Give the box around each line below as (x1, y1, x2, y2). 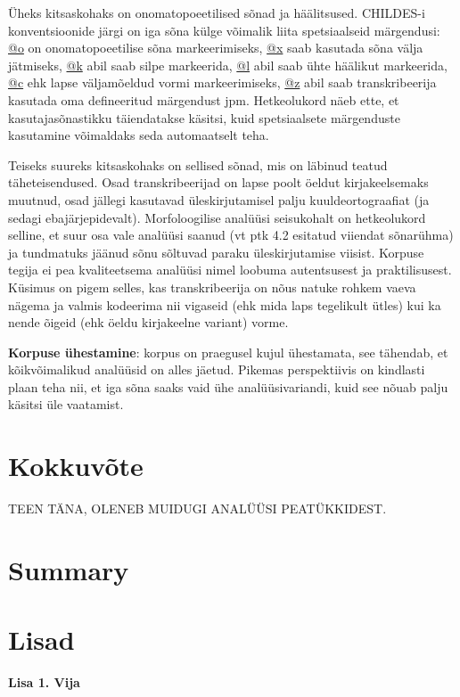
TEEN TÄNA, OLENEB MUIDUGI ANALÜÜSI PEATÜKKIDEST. (8, 499, 387, 518)
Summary (8, 551, 129, 587)
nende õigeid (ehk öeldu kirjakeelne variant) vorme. (8, 313, 289, 332)
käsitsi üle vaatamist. (8, 395, 124, 414)
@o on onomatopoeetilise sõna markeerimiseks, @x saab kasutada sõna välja (8, 38, 423, 57)
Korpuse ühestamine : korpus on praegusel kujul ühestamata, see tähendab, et (8, 342, 448, 361)
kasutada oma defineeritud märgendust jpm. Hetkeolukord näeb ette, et (8, 90, 399, 109)
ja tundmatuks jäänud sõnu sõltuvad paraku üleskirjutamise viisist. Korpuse (8, 242, 424, 261)
